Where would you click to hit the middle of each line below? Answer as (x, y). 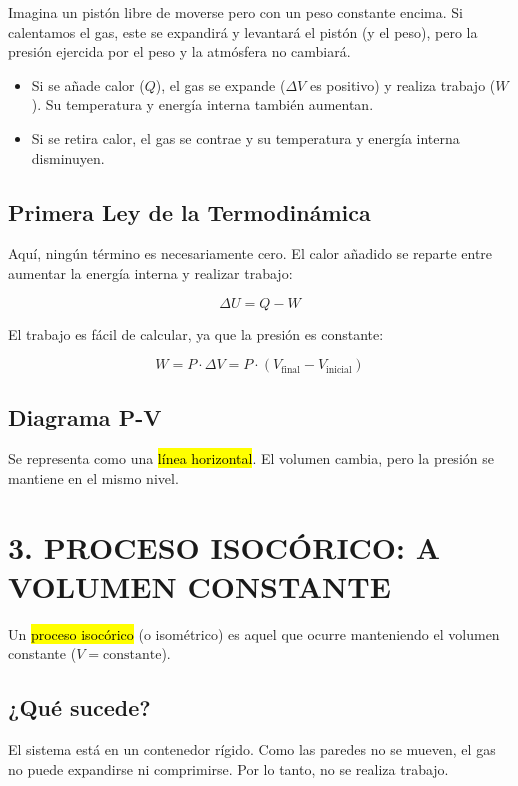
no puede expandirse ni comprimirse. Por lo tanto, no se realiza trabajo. (228, 768)
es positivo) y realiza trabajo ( (402, 84)
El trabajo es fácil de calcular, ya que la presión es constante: (196, 333)
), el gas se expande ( (220, 84)
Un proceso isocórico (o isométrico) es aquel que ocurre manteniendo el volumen (254, 633)
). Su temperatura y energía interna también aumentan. (202, 104)
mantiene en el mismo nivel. (93, 477)
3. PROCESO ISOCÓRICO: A (224, 546)
